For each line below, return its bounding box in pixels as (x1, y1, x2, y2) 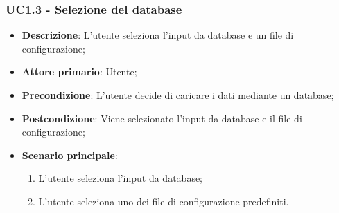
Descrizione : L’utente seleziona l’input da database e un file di (21, 28, 294, 42)
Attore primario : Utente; (21, 64, 137, 79)
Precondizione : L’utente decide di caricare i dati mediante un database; (21, 88, 334, 102)
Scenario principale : (21, 147, 118, 162)
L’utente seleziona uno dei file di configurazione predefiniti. (38, 194, 289, 208)
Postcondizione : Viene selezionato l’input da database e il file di (21, 111, 302, 125)
